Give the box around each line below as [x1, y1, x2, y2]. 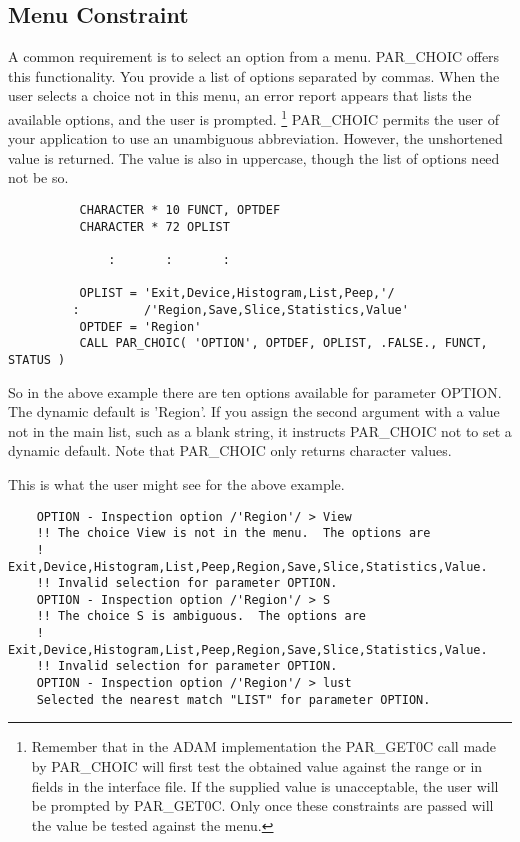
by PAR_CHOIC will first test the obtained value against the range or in [31, 756, 483, 777]
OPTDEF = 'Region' [79, 319, 202, 334]
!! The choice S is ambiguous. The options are [36, 609, 366, 624]
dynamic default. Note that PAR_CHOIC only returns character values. [8, 440, 452, 461]
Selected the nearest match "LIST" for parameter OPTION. [36, 692, 431, 707]
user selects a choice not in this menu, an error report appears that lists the [8, 85, 472, 106]
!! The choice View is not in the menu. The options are [36, 526, 431, 541]
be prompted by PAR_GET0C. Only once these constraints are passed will [31, 795, 494, 816]
